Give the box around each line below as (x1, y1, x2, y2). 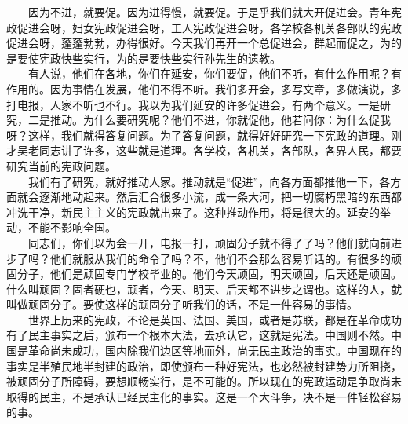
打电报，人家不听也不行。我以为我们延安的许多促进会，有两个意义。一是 (6, 96, 380, 112)
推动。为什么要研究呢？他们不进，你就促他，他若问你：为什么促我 (49, 111, 391, 128)
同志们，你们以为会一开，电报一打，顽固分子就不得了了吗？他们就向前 (27, 234, 391, 250)
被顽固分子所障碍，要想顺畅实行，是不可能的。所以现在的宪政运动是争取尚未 (6, 373, 402, 389)
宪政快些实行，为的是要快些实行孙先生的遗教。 (38, 49, 281, 66)
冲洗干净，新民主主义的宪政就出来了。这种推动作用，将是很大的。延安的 (6, 203, 380, 220)
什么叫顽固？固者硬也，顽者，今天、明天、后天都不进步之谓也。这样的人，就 (6, 280, 402, 297)
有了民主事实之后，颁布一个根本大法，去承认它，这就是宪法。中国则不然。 (6, 327, 391, 343)
